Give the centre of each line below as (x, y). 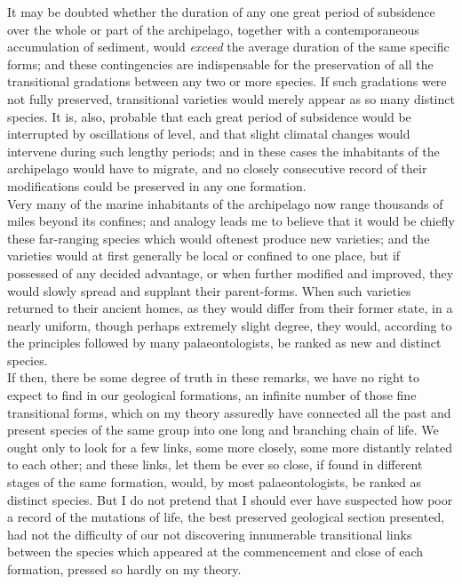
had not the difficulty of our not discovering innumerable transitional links (210, 534)
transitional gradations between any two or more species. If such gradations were (227, 81)
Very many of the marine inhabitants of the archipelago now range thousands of (225, 203)
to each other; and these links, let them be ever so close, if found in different (215, 464)
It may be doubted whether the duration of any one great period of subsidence (221, 12)
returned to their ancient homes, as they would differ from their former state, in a (230, 308)
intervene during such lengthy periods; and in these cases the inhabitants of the (223, 151)
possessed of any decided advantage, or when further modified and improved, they (231, 272)
